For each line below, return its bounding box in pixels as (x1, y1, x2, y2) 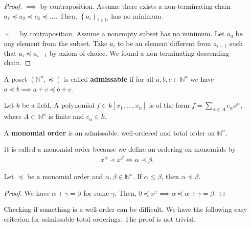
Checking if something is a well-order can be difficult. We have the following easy (4, 204, 247, 214)
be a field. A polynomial (22, 100, 94, 110)
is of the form (149, 100, 190, 110)
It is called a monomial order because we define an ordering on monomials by (4, 144, 236, 154)
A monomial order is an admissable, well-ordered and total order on (4, 127, 215, 137)
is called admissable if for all (64, 73, 154, 84)
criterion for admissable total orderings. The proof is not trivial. (4, 213, 196, 224)
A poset (4, 73, 27, 84)
